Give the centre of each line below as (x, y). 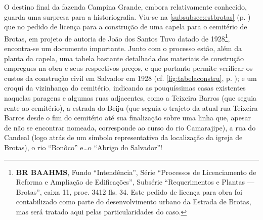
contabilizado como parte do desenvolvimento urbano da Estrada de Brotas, (134, 202)
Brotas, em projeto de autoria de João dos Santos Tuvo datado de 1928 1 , (117, 37)
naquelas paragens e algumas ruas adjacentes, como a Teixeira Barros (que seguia (130, 98)
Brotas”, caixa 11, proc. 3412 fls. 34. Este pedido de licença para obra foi (129, 191)
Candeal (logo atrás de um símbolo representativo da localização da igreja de (123, 137)
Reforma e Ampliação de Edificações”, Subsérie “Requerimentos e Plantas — (135, 182)
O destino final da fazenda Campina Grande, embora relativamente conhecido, (125, 7)
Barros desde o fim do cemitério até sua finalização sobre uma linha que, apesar (128, 118)
